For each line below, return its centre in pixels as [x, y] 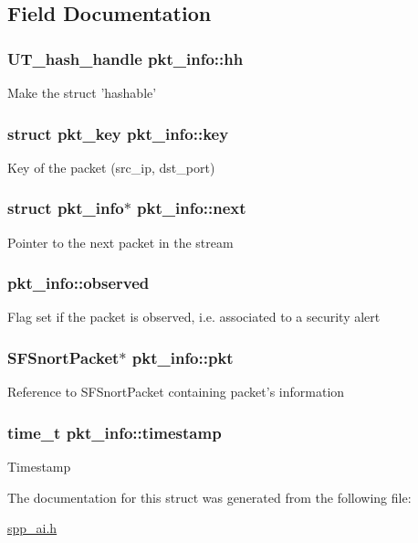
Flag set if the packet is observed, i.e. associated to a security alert [194, 317]
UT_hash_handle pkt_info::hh [125, 58]
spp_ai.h [32, 528]
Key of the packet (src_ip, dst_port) [111, 167]
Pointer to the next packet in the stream [120, 242]
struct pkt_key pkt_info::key [118, 133]
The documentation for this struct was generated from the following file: [209, 497]
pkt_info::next [192, 208]
